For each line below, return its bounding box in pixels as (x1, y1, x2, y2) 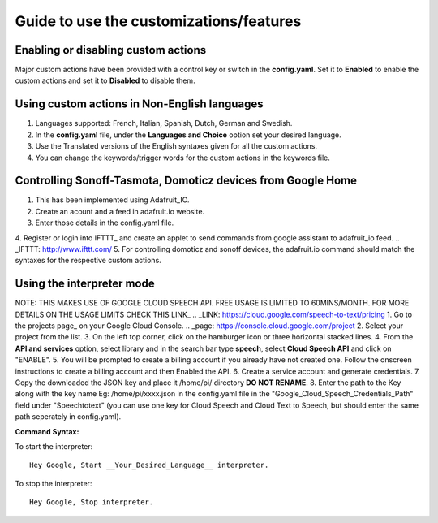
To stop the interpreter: (15, 478, 92, 488)
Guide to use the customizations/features (15, 12, 302, 30)
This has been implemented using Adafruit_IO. (35, 195, 190, 205)
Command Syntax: (15, 426, 79, 436)
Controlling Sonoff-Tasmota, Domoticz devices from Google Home (15, 174, 357, 188)
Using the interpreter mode (15, 277, 155, 291)
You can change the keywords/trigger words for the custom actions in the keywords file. (35, 153, 330, 162)
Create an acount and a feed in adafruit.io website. (35, 206, 205, 216)
